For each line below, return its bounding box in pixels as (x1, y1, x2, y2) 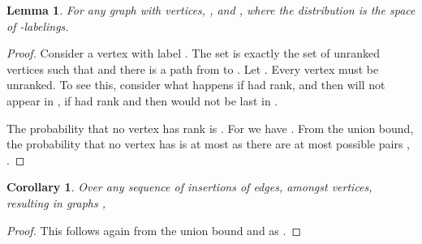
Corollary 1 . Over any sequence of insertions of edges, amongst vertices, (6, 178, 372, 195)
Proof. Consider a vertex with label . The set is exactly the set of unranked (6, 45, 380, 62)
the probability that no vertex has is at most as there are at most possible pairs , (6, 135, 410, 152)
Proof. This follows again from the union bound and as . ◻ (6, 221, 302, 238)
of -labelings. (6, 17, 69, 34)
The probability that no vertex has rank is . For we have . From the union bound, (6, 119, 414, 136)
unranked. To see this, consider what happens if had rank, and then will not (6, 76, 385, 93)
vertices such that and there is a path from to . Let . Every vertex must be (6, 60, 379, 77)
